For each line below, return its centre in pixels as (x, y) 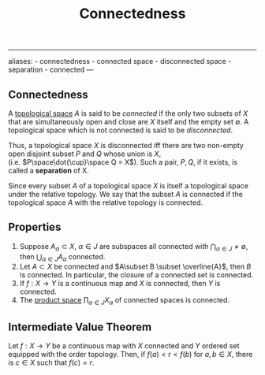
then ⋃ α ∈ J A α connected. (62, 257)
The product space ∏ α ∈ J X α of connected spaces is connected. (125, 301)
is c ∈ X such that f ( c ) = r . (51, 362)
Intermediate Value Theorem (80, 327)
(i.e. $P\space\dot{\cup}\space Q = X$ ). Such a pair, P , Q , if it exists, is (123, 162)
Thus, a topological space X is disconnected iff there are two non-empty (126, 145)
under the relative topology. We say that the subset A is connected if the (125, 194)
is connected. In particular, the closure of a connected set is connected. (136, 275)
